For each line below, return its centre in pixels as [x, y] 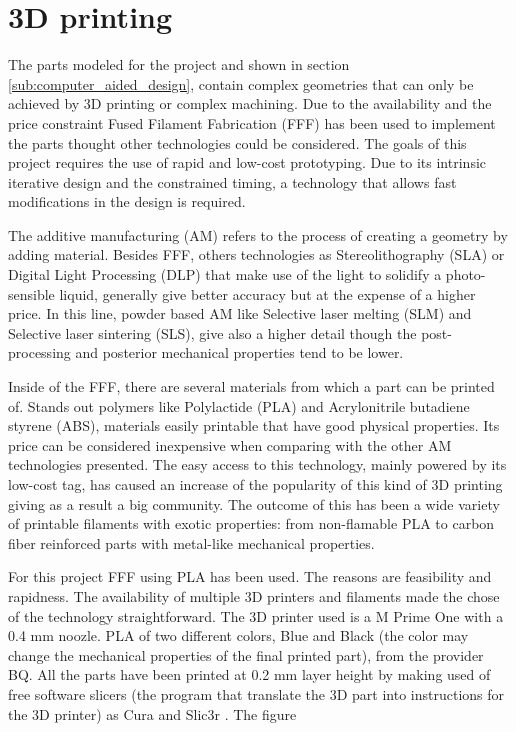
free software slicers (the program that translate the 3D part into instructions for [256, 693]
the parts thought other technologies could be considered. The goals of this [237, 142]
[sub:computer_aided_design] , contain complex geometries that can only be [241, 83]
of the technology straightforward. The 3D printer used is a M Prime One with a [256, 615]
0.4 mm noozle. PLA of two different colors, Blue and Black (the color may [238, 635]
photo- [465, 274]
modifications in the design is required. [127, 201]
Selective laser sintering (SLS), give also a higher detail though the [212, 332]
